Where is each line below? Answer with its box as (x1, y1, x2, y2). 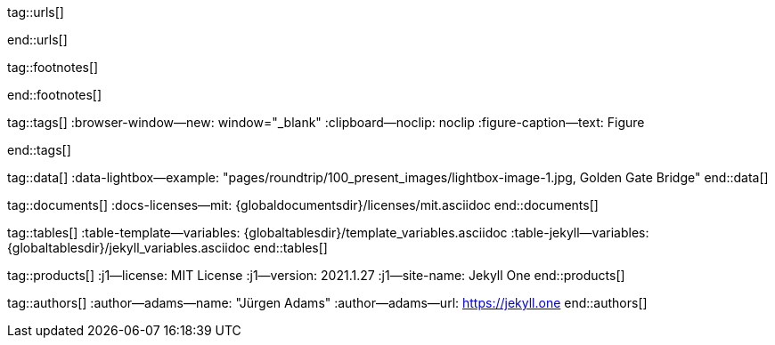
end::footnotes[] (7, 87, 102, 102)
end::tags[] (7, 142, 71, 157)
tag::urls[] (7, 4, 64, 20)
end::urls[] (7, 32, 68, 47)
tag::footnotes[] (7, 60, 99, 75)
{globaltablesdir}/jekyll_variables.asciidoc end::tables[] (7, 240, 328, 255)
